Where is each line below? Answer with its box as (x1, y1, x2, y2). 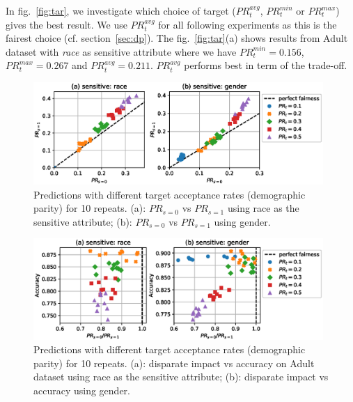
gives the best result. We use (6, 17, 127, 31)
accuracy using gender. (33, 383, 130, 398)
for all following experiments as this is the (158, 17, 337, 31)
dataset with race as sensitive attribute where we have (6, 44, 237, 59)
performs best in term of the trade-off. (184, 58, 347, 72)
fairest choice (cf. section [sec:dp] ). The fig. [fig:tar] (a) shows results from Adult (6, 31, 348, 45)
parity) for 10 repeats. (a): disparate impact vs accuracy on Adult (33, 355, 315, 370)
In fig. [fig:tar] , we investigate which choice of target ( (6, 3, 236, 17)
